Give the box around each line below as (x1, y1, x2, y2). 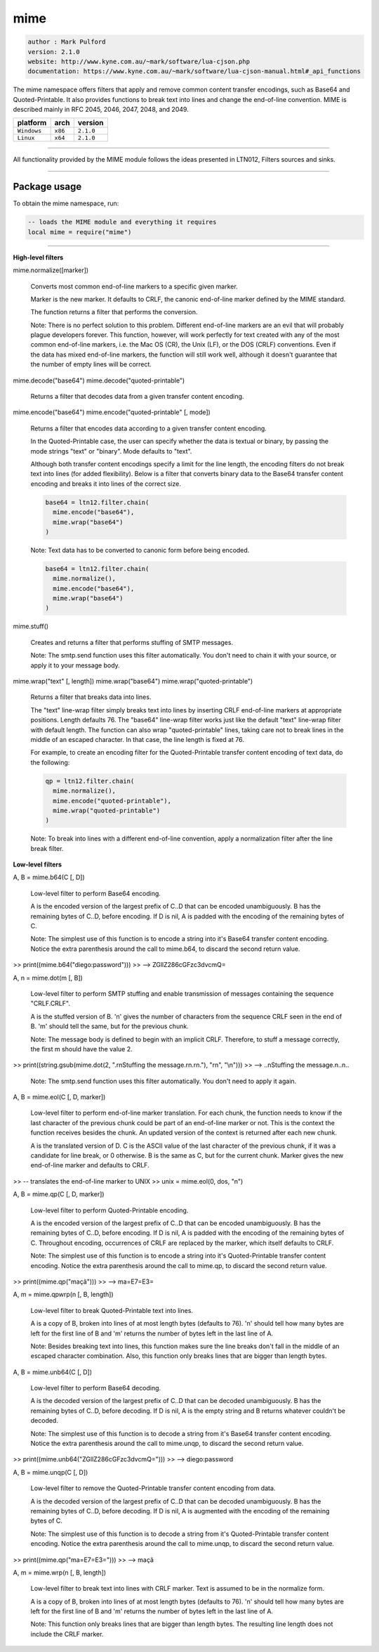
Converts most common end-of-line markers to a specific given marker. (30, 282, 238, 290)
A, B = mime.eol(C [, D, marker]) (13, 1093, 106, 1101)
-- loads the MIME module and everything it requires (27, 218, 217, 226)
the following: (30, 758, 70, 767)
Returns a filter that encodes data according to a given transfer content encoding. (30, 424, 267, 433)
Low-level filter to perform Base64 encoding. (30, 889, 161, 897)
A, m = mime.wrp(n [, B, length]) (13, 1568, 107, 1577)
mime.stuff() (13, 622, 49, 631)
